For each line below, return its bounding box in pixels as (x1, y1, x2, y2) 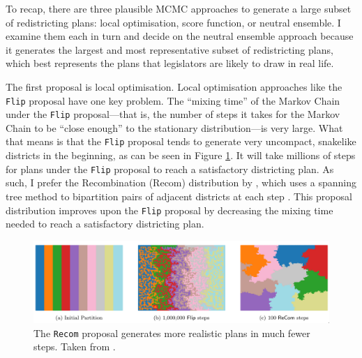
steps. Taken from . (33, 339, 116, 354)
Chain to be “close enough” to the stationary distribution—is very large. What (6, 120, 343, 135)
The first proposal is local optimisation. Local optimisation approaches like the (6, 79, 342, 94)
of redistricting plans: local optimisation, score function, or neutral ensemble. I (6, 15, 341, 29)
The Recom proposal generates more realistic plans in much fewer (33, 325, 310, 340)
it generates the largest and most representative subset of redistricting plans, (6, 42, 333, 57)
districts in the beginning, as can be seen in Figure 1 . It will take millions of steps (6, 148, 356, 163)
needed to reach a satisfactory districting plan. (6, 216, 204, 231)
